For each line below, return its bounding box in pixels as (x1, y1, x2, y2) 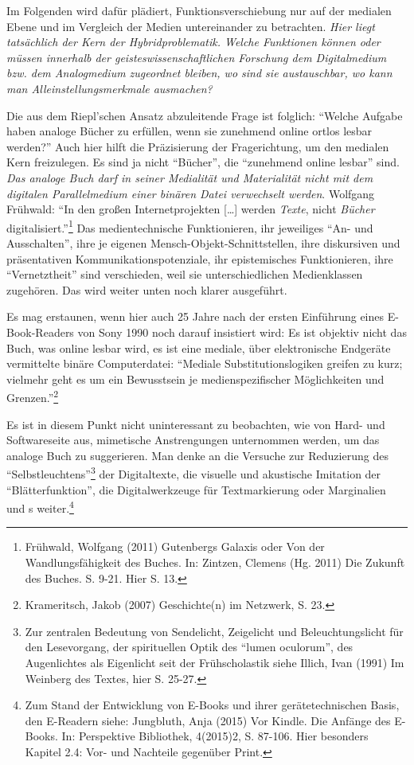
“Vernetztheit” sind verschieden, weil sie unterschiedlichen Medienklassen (6, 266, 363, 283)
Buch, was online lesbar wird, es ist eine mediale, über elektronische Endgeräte (6, 339, 391, 356)
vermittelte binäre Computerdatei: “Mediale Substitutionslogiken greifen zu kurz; (6, 355, 403, 372)
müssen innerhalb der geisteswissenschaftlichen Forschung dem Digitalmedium (6, 49, 387, 65)
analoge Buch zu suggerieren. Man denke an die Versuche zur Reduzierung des (6, 447, 389, 463)
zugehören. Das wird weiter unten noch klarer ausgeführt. (6, 281, 287, 298)
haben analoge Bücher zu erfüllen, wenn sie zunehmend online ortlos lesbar (6, 123, 373, 139)
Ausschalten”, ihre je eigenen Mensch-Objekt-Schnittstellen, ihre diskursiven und (6, 234, 400, 251)
